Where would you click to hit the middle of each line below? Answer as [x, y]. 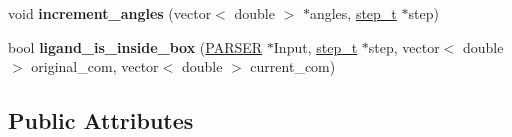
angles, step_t [353, 13]
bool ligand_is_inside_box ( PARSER [135, 46]
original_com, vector [95, 66]
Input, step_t [315, 46]
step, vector [404, 46]
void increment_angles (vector [110, 13]
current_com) [293, 66]
